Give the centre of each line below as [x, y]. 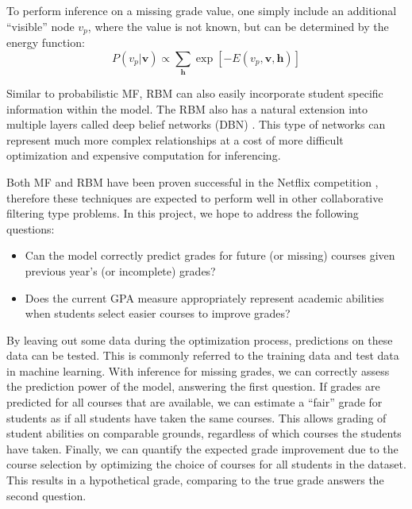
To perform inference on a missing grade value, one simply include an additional [202, 10]
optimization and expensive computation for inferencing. [144, 155]
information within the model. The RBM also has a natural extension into [187, 108]
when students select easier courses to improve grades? [158, 313]
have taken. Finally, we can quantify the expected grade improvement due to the [202, 448]
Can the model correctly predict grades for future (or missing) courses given [210, 255]
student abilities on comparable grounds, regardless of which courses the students [204, 433]
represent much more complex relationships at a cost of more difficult [175, 139]
